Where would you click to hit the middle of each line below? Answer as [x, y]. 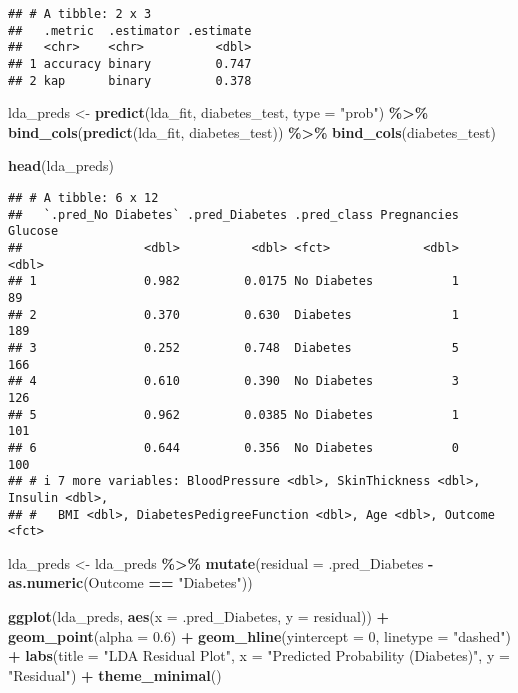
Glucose [33, 231]
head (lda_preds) [61, 165]
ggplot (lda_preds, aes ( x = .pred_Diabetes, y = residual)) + [199, 616]
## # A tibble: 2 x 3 [80, 14]
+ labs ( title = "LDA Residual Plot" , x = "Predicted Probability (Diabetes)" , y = [259, 655]
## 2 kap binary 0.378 [130, 80]
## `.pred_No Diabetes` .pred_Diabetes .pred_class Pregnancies [234, 214]
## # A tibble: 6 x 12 [83, 198]
